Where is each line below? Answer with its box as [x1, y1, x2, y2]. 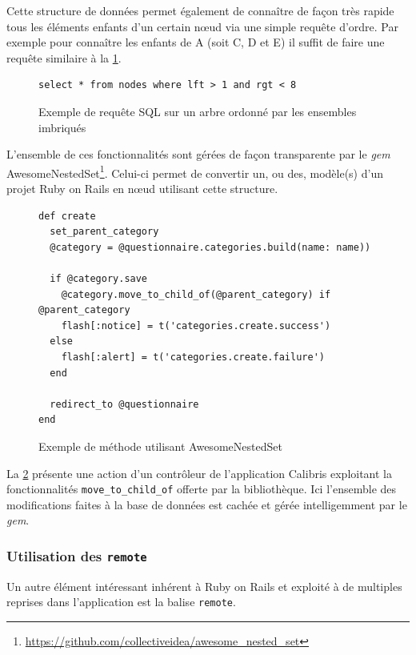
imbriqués [38, 119, 86, 135]
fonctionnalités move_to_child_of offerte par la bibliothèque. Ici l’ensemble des [6, 480, 397, 497]
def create [38, 210, 96, 222]
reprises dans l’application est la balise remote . [6, 593, 236, 610]
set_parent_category [50, 226, 159, 238]
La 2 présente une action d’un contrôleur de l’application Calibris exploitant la [6, 464, 392, 481]
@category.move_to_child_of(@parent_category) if [61, 288, 331, 300]
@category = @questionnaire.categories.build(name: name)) [50, 241, 371, 253]
